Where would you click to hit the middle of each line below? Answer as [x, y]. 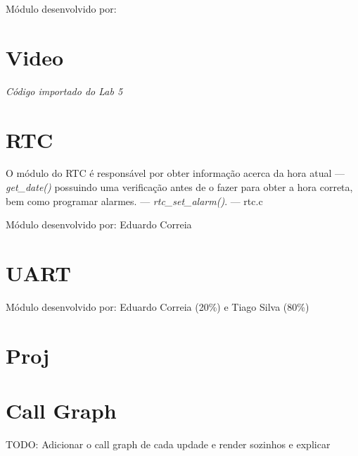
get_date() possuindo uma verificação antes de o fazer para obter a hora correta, [179, 187]
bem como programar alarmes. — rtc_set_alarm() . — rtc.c [134, 201]
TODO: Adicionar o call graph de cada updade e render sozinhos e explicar [168, 444]
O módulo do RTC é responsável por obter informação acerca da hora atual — [175, 173]
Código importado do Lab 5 [64, 91]
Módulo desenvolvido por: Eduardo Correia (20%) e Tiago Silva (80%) [158, 306]
